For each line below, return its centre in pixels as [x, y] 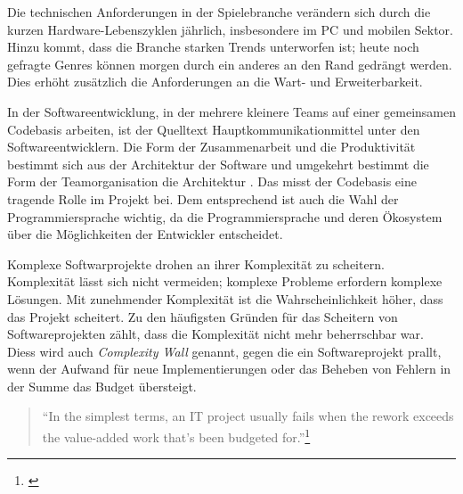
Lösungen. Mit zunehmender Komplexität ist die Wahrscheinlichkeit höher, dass [225, 298]
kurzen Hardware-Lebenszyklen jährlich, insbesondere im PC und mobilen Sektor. [231, 29]
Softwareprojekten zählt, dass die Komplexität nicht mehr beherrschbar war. [215, 334]
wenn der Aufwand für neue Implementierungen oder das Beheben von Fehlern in [229, 369]
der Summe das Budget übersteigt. [102, 386]
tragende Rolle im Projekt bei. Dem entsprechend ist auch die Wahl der [203, 198]
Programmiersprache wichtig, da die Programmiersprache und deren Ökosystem [225, 216]
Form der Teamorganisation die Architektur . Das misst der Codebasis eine [212, 181]
